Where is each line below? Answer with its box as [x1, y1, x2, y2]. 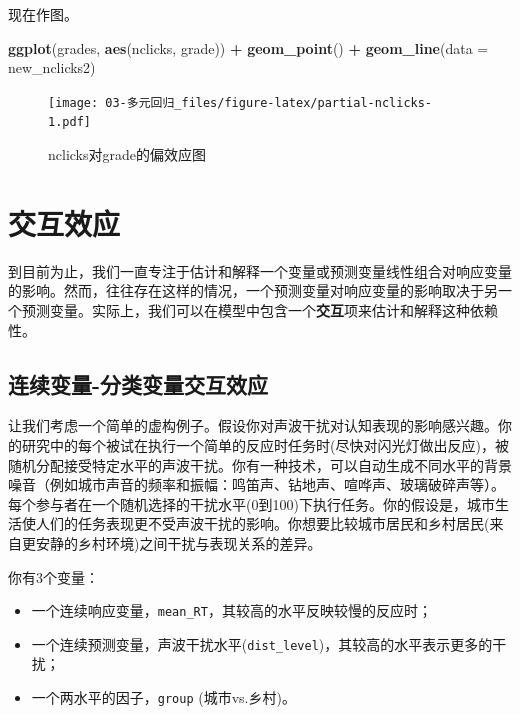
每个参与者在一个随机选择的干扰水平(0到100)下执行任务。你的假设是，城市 [8, 493, 495, 514]
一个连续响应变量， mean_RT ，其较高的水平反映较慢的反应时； [31, 600, 432, 621]
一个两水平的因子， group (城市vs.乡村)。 [31, 687, 296, 708]
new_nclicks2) [8, 57, 96, 78]
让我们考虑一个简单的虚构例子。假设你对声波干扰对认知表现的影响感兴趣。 [8, 415, 498, 436]
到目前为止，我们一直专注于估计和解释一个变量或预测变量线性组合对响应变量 [8, 260, 512, 281]
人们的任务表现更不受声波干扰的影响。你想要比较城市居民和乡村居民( [35, 513, 490, 534]
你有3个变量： [8, 566, 99, 587]
